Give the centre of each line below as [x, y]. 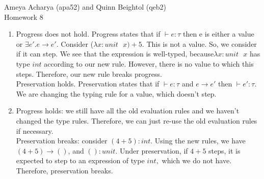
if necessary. [35, 130]
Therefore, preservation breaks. [64, 170]
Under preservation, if [154, 150]
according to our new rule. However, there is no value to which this [149, 63]
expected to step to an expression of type [80, 160]
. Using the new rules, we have [198, 141]
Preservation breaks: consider [62, 141]
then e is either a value [218, 34]
